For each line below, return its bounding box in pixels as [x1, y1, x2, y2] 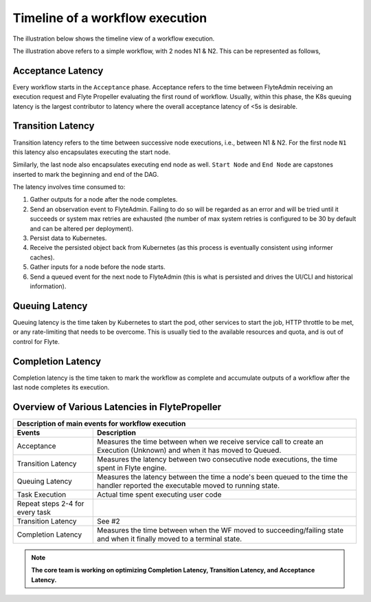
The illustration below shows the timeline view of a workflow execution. [12, 34, 215, 43]
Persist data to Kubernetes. [30, 234, 107, 242]
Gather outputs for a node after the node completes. [30, 195, 178, 204]
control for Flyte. [12, 337, 60, 345]
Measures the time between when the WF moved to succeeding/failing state [97, 525, 344, 535]
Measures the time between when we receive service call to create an [97, 437, 324, 447]
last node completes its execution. [12, 383, 110, 391]
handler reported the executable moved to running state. [97, 480, 280, 490]
